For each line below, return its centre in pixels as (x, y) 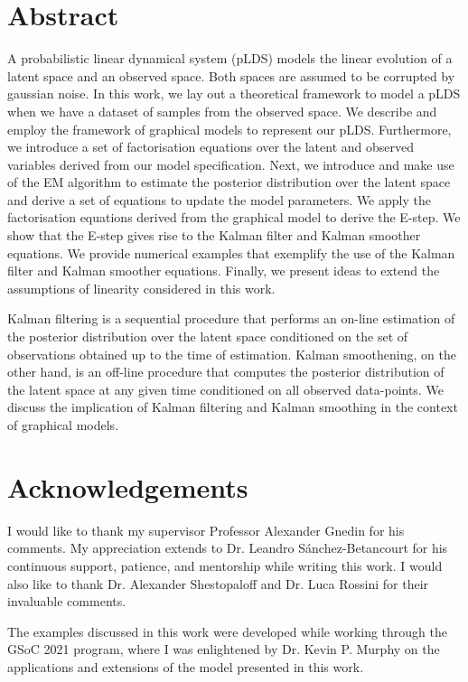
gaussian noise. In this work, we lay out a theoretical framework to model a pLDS (234, 93)
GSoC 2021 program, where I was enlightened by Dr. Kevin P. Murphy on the (224, 649)
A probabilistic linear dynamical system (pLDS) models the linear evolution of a (230, 58)
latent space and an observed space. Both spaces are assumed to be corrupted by (231, 75)
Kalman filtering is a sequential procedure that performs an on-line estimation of (231, 318)
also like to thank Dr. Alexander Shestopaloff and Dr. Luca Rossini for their (218, 583)
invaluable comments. (67, 601)
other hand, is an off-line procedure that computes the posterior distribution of (226, 372)
